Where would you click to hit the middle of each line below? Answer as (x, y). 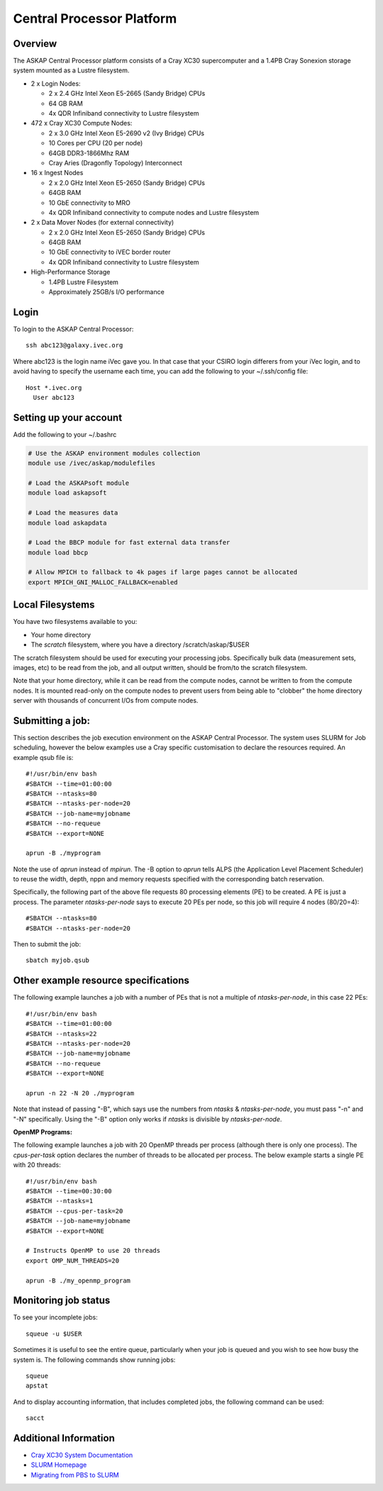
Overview (35, 44)
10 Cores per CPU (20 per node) (96, 143)
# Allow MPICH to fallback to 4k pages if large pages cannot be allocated (163, 572)
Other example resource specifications (101, 981)
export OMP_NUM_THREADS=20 (73, 1261)
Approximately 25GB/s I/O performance (106, 292)
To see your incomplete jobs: (56, 1317)
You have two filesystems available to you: (75, 622)
